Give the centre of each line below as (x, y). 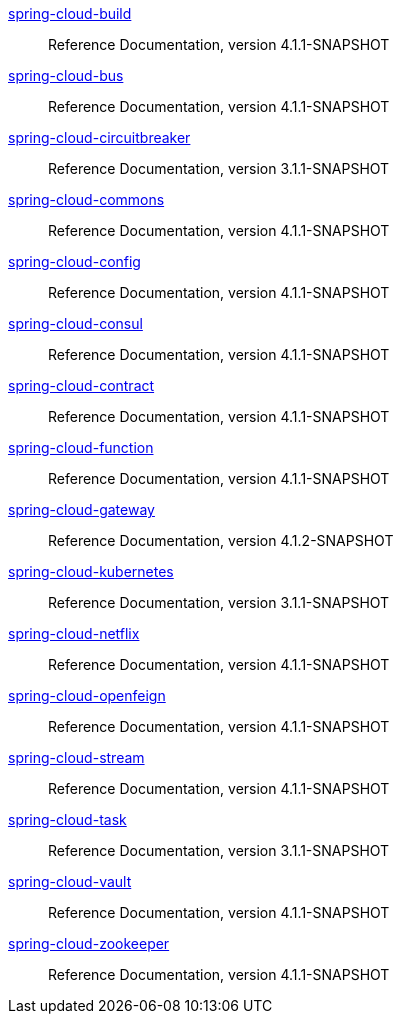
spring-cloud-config (74, 261)
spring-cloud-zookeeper (89, 943)
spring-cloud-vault (70, 881)
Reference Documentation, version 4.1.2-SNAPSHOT (221, 540)
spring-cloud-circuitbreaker (99, 137)
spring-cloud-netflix (74, 633)
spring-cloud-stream (76, 757)
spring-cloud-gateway (81, 509)
